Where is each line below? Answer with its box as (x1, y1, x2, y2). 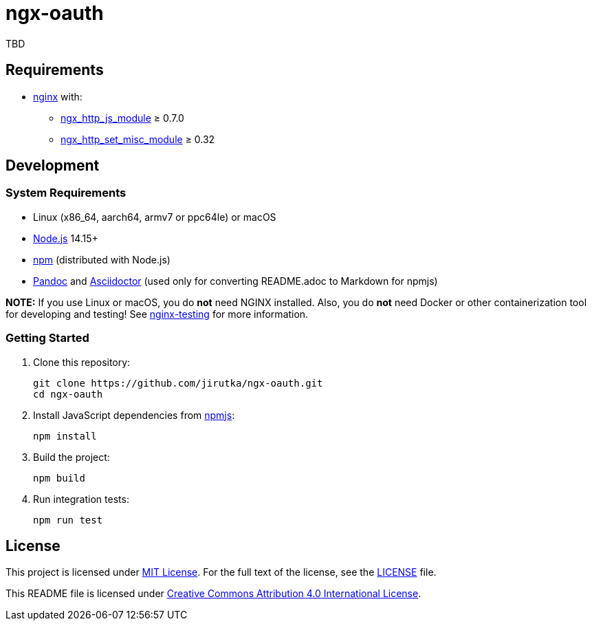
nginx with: (33, 90, 83, 102)
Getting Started (6, 331, 89, 345)
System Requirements (6, 186, 127, 200)
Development (6, 157, 100, 175)
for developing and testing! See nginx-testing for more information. (6, 307, 309, 320)
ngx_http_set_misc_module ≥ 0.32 (61, 133, 215, 145)
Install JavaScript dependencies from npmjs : (33, 409, 235, 421)
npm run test (33, 514, 103, 526)
